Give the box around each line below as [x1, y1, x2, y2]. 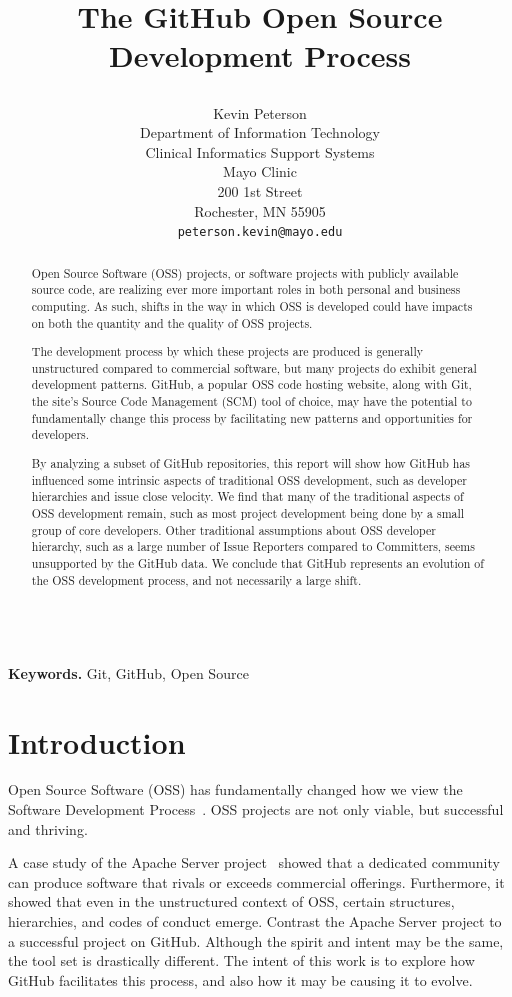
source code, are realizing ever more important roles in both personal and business [31, 281, 461, 298]
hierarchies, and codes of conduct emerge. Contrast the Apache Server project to [8, 911, 502, 932]
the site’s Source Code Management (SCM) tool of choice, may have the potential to [31, 393, 472, 410]
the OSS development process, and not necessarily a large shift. [31, 571, 362, 588]
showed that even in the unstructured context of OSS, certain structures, [8, 891, 455, 912]
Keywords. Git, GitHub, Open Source [8, 662, 249, 683]
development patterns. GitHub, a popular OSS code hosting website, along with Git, [31, 376, 472, 393]
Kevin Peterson [213, 102, 307, 123]
